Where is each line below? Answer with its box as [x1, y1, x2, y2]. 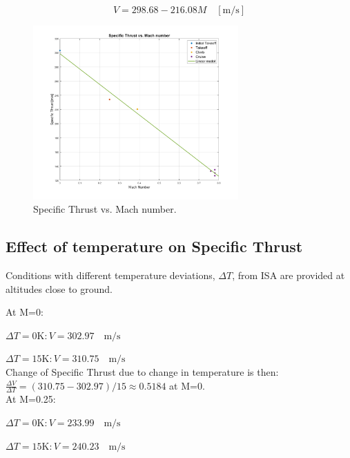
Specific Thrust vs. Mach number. [33, 202, 177, 216]
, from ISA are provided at [232, 267, 345, 282]
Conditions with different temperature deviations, [6, 267, 215, 282]
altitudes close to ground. [6, 281, 113, 296]
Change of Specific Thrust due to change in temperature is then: [6, 364, 279, 379]
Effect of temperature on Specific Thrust [6, 236, 303, 257]
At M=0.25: [6, 392, 56, 406]
